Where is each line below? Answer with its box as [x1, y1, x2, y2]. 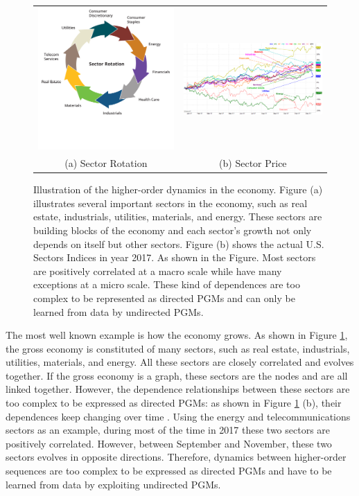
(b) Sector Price [219, 156, 287, 170]
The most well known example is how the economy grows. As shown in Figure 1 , [6, 328, 348, 342]
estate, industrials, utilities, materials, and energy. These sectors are [33, 209, 322, 224]
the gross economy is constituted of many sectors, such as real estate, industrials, [6, 341, 350, 355]
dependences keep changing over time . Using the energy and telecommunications [6, 409, 351, 423]
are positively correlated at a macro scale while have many [33, 263, 282, 278]
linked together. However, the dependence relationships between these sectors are [6, 382, 350, 396]
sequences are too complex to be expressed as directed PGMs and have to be [6, 463, 332, 478]
